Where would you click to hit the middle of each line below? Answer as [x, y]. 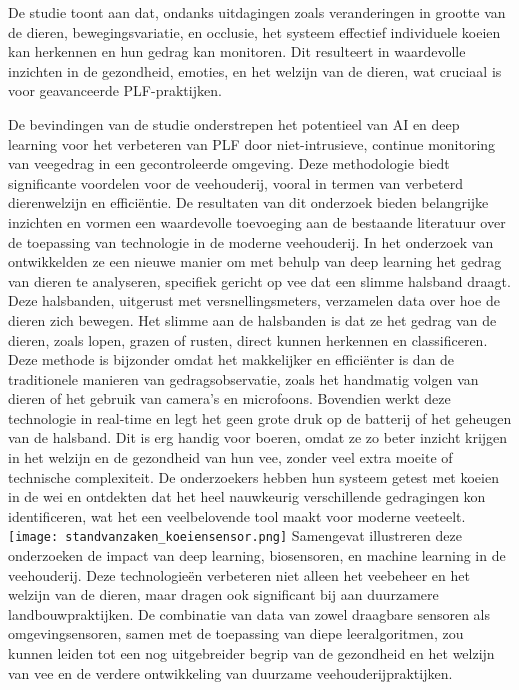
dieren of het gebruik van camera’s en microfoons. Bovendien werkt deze [229, 398]
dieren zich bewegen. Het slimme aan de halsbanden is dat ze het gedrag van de [252, 319]
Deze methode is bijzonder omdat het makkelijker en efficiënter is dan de [231, 359]
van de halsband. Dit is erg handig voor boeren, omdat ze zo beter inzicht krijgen [258, 437]
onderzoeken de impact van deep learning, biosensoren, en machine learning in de [257, 555]
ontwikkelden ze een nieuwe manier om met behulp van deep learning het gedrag [255, 261]
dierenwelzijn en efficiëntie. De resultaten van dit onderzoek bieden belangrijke [248, 202]
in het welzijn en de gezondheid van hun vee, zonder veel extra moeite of [230, 457]
